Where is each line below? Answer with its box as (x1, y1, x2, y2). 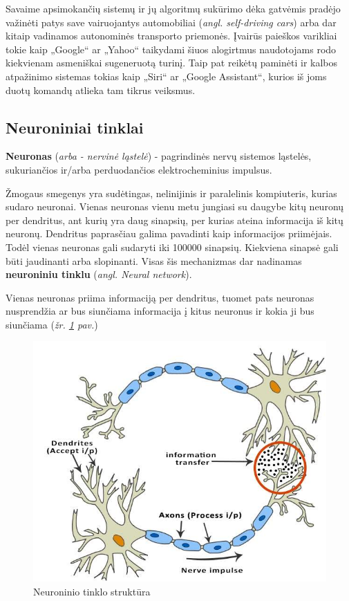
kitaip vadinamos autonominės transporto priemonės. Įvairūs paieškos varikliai (6, 28, 337, 43)
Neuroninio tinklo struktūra (33, 584, 151, 598)
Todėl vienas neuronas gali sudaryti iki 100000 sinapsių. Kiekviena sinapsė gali (6, 239, 339, 254)
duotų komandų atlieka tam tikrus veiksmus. (6, 82, 196, 97)
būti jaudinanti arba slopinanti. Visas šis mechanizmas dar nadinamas (6, 253, 302, 268)
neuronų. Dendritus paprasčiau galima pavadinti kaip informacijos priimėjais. (6, 226, 332, 241)
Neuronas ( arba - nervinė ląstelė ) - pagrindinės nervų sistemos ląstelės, (6, 149, 312, 163)
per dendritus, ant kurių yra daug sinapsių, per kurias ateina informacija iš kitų (6, 212, 343, 227)
